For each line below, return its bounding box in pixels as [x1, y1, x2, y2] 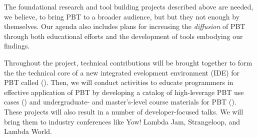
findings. [4, 40, 30, 51]
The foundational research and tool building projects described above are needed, [4, 1, 253, 11]
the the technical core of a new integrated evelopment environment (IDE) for [4, 67, 240, 77]
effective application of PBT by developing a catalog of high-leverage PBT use [4, 86, 244, 97]
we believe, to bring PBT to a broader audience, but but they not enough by [4, 11, 240, 21]
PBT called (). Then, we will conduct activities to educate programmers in [4, 77, 233, 87]
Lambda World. [4, 126, 52, 136]
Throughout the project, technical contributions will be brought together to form [4, 57, 252, 67]
